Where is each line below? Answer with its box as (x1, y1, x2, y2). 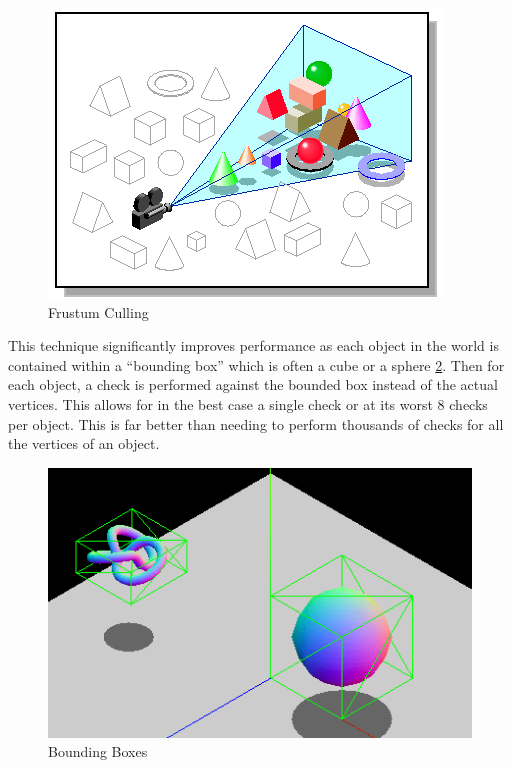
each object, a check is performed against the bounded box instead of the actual (8, 374, 498, 395)
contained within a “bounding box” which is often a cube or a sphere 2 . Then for (8, 354, 505, 375)
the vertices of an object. (8, 433, 160, 454)
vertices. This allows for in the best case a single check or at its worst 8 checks (8, 393, 488, 414)
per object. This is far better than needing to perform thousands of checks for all (8, 413, 504, 434)
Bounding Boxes (48, 741, 148, 762)
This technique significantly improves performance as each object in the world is (8, 335, 499, 356)
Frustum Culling (48, 301, 149, 322)
